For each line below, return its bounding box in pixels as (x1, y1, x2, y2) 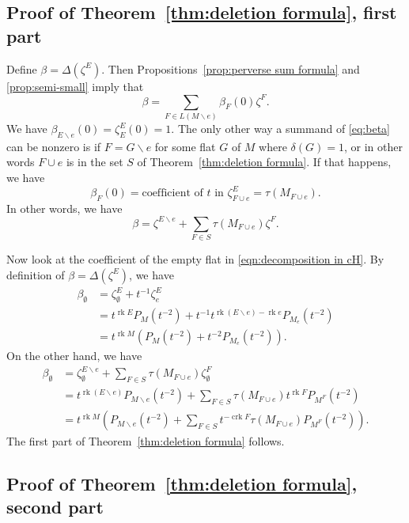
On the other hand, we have (6, 347, 142, 364)
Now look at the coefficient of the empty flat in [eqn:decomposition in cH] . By (6, 251, 384, 267)
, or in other (343, 138, 403, 154)
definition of (6, 266, 65, 282)
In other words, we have (6, 199, 123, 216)
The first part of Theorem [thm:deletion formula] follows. (6, 433, 285, 449)
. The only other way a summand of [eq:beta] (171, 120, 390, 137)
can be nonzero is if (6, 138, 101, 154)
